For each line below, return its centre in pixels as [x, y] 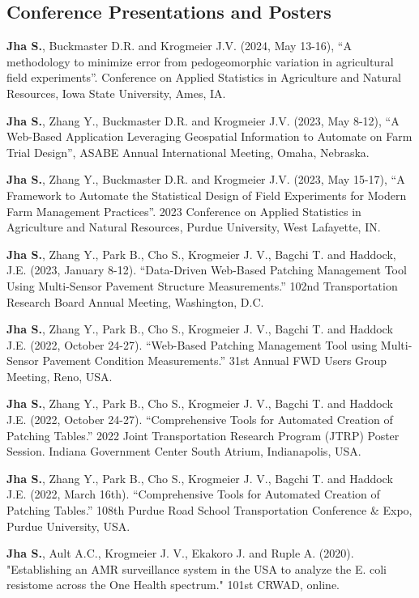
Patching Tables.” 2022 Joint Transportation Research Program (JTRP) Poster [203, 435]
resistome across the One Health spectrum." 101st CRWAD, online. [173, 585]
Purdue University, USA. [68, 526]
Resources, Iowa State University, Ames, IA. [116, 93]
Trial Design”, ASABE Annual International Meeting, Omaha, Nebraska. [188, 152]
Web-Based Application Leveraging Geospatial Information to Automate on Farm [209, 136]
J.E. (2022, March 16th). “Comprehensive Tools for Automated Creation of [193, 494]
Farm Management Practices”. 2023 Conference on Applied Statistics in [184, 211]
